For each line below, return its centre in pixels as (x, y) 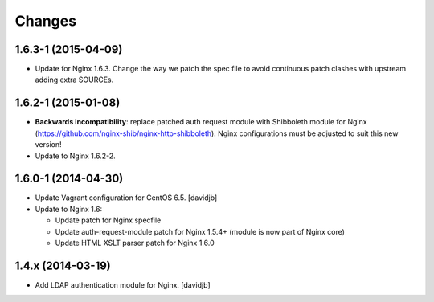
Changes (45, 21)
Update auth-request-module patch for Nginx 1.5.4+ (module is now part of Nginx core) (200, 231)
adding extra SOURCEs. (74, 80)
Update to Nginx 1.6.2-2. (75, 156)
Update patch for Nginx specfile (108, 220)
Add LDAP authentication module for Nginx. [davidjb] (123, 284)
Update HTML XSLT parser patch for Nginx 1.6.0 (135, 243)
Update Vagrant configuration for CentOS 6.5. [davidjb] (126, 198)
